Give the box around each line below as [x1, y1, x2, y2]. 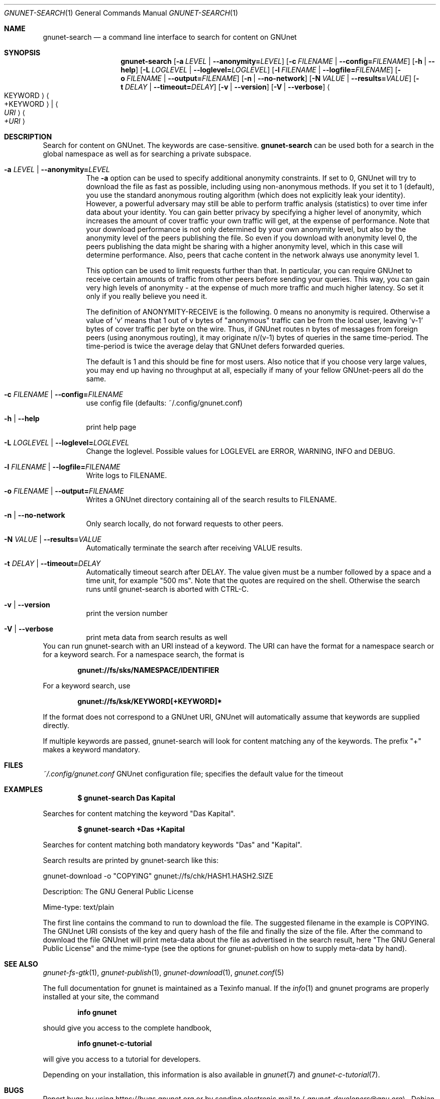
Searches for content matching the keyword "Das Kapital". [43, 809, 236, 818]
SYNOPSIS [4, 48, 41, 57]
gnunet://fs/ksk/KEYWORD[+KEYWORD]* [77, 697, 222, 705]
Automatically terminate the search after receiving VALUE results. [86, 543, 302, 552]
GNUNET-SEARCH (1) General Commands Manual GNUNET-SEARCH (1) [4, 9, 238, 17]
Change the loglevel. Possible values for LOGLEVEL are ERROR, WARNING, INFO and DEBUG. [86, 447, 395, 455]
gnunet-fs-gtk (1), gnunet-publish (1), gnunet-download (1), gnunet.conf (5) [43, 968, 284, 977]
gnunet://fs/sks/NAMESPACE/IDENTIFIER [77, 666, 219, 674]
